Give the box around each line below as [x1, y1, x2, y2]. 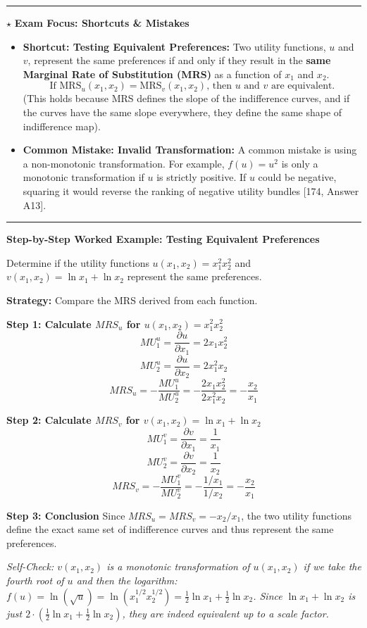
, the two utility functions [241, 508, 352, 522]
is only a [281, 156, 318, 170]
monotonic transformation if [23, 170, 144, 184]
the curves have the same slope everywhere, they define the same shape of [23, 104, 342, 119]
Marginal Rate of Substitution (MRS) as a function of [23, 66, 282, 81]
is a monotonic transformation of [106, 559, 250, 574]
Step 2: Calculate [6, 413, 92, 427]
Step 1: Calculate [6, 316, 92, 331]
